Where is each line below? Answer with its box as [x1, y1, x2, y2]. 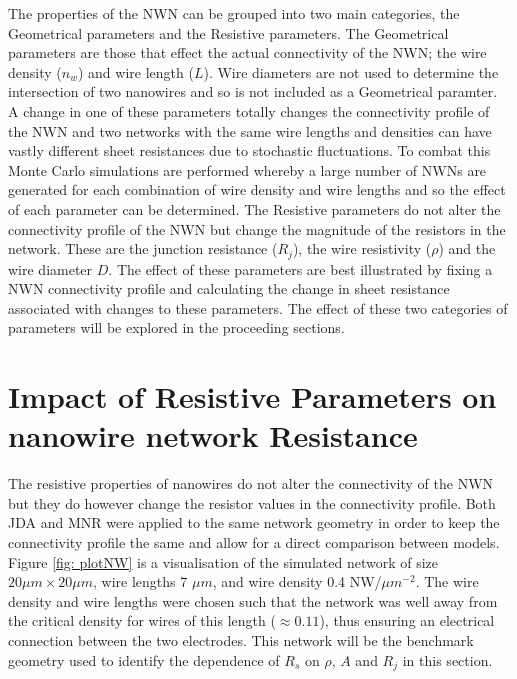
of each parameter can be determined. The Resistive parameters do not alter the [8, 198, 501, 219]
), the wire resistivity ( [292, 238, 432, 259]
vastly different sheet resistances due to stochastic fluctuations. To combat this [8, 140, 491, 161]
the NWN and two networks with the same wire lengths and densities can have [8, 120, 492, 141]
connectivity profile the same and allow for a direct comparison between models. [8, 532, 500, 553]
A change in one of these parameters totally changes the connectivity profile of [8, 100, 490, 121]
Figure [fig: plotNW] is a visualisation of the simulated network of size [8, 551, 439, 572]
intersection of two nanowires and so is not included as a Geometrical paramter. [8, 81, 498, 102]
